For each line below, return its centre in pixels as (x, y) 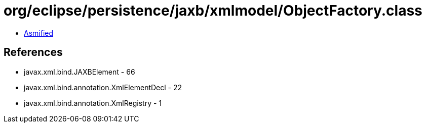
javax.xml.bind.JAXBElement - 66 (80, 72)
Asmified (39, 33)
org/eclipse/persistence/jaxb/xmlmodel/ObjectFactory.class (213, 11)
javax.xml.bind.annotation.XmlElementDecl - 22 (103, 87)
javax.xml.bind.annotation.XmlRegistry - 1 (93, 103)
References (33, 52)
